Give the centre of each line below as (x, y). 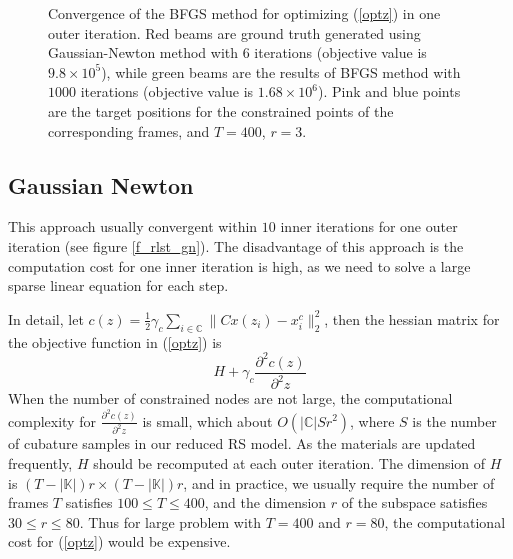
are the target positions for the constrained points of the (221, 110)
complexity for (52, 420)
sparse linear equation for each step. (118, 285)
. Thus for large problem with (170, 521)
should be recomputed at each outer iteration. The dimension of (289, 463)
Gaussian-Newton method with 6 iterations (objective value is (237, 52)
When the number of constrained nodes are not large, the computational (230, 398)
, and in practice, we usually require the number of (339, 482)
